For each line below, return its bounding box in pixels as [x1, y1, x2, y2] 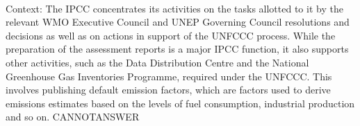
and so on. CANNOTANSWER [6, 109, 140, 124]
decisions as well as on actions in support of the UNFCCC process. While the [6, 28, 336, 42]
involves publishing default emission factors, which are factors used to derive [6, 82, 331, 97]
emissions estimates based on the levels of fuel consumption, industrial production [6, 96, 355, 110]
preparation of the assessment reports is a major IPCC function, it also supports [6, 42, 349, 56]
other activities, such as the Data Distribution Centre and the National [6, 55, 309, 69]
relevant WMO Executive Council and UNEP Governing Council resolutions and [6, 15, 350, 29]
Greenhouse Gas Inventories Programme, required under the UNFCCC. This [6, 69, 332, 83]
